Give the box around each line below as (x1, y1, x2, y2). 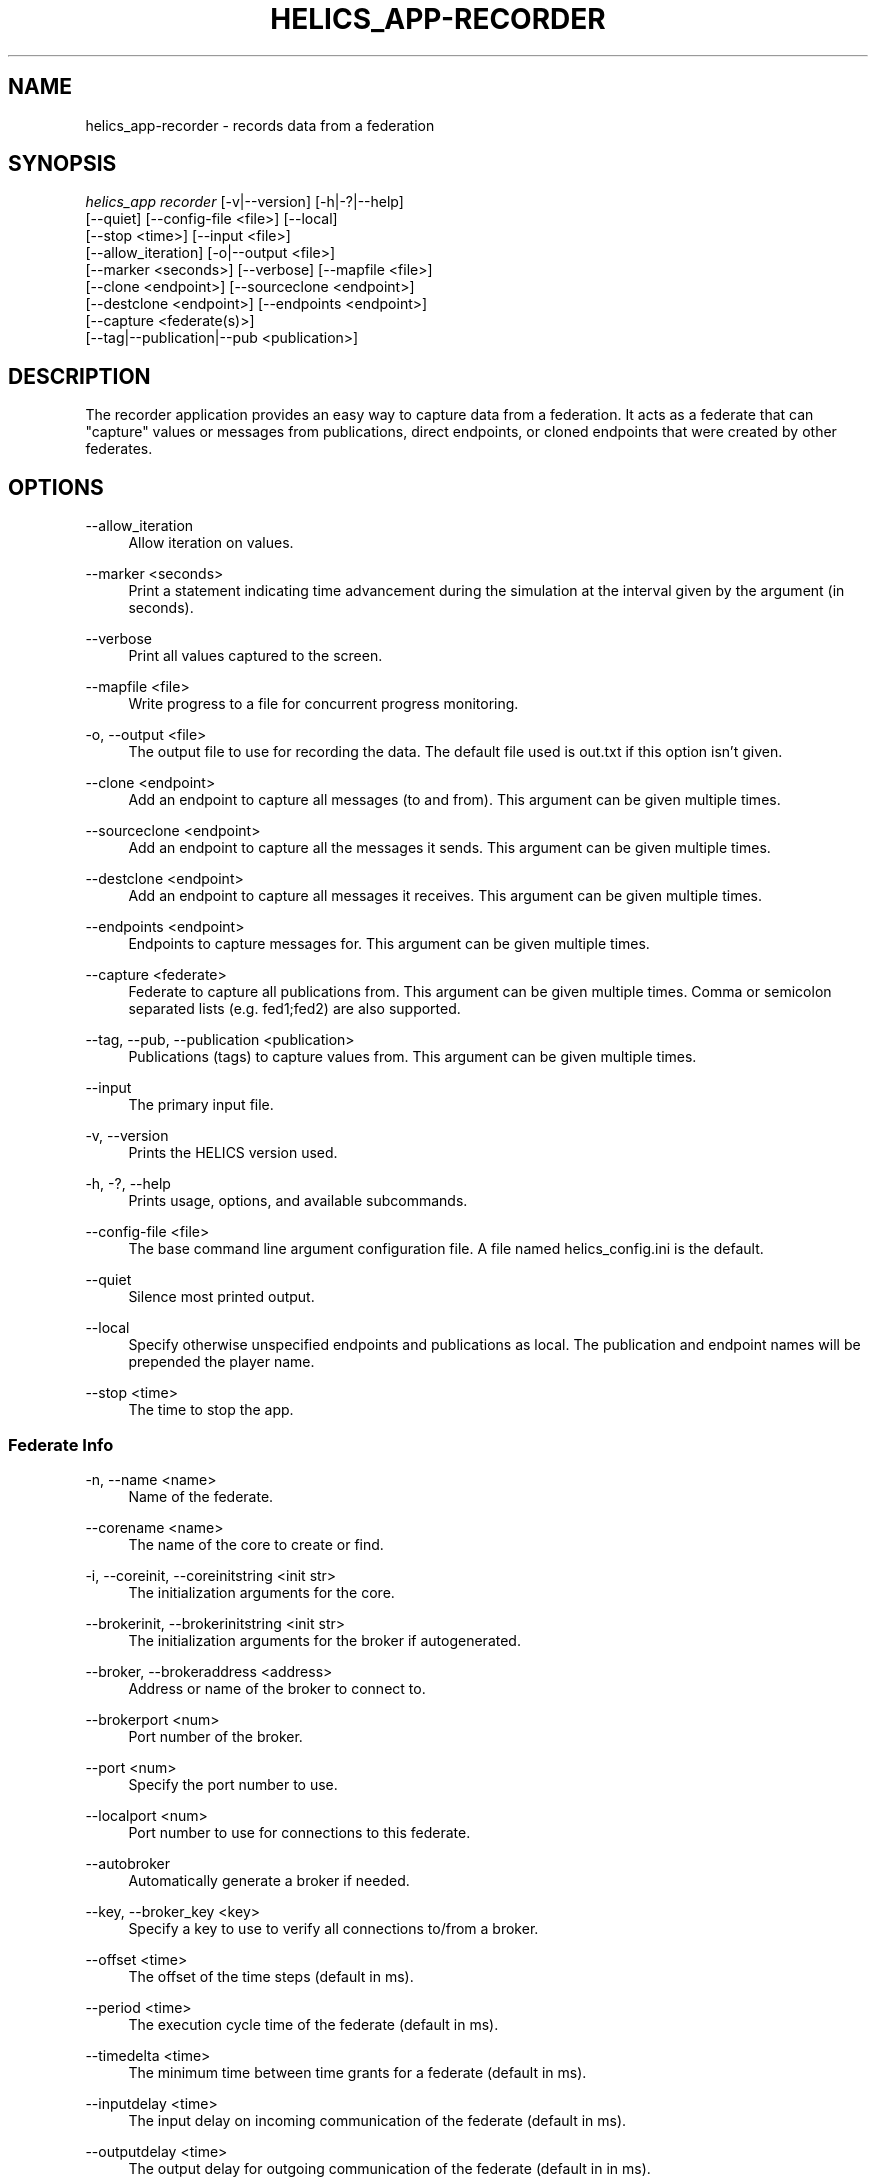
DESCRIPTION (8, 363, 151, 389)
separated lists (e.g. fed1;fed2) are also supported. (128, 1000, 461, 1018)
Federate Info (8, 1434, 114, 1455)
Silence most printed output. (128, 1288, 315, 1306)
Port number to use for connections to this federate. (128, 1823, 471, 1841)
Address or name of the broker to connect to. (128, 1679, 426, 1697)
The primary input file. (128, 1096, 274, 1114)
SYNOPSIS (8, 151, 117, 177)
